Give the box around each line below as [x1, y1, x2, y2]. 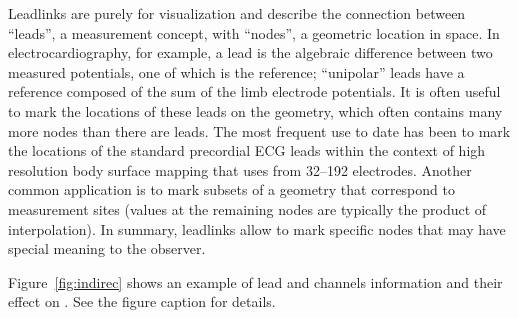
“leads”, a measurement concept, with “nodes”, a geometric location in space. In [8, 22, 500, 43]
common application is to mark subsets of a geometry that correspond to [8, 179, 455, 200]
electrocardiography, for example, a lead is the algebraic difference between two [8, 42, 493, 63]
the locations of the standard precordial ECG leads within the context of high [8, 140, 486, 161]
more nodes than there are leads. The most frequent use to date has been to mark [8, 120, 511, 141]
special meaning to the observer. [8, 238, 206, 259]
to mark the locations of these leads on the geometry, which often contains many [8, 100, 503, 121]
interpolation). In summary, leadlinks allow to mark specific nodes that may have [8, 218, 506, 239]
